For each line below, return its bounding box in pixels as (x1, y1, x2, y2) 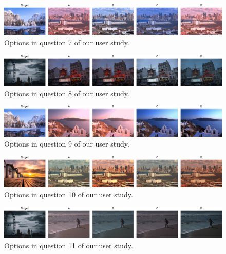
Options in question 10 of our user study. (4, 189, 133, 199)
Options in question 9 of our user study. (4, 138, 129, 149)
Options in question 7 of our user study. (4, 37, 129, 48)
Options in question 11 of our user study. (4, 240, 133, 250)
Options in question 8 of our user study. (4, 87, 129, 98)
